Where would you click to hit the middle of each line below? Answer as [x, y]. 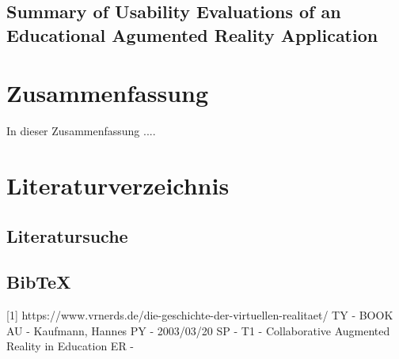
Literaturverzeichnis [118, 185]
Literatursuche [67, 235]
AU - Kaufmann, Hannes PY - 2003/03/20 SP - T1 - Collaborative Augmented [198, 330]
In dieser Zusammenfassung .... [81, 131]
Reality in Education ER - [70, 346]
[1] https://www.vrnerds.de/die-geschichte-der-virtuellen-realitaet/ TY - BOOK [200, 315]
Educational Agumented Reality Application [192, 34]
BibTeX [39, 282]
